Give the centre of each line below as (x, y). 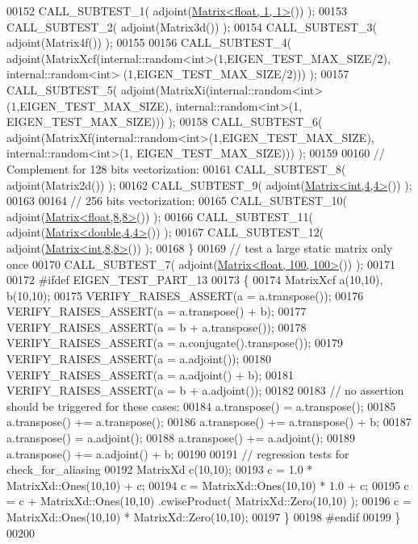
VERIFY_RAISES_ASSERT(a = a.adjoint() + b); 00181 (150, 374)
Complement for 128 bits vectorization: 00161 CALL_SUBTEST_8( (176, 168)
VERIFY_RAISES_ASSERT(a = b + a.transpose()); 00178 (157, 326)
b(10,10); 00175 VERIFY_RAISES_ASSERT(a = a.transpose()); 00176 (185, 295)
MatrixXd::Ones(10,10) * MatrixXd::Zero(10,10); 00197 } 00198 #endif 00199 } (204, 517)
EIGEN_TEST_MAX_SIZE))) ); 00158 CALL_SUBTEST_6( (165, 121)
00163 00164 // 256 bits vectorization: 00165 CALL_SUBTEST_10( (177, 201)
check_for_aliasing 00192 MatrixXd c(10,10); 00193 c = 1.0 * (160, 469)
